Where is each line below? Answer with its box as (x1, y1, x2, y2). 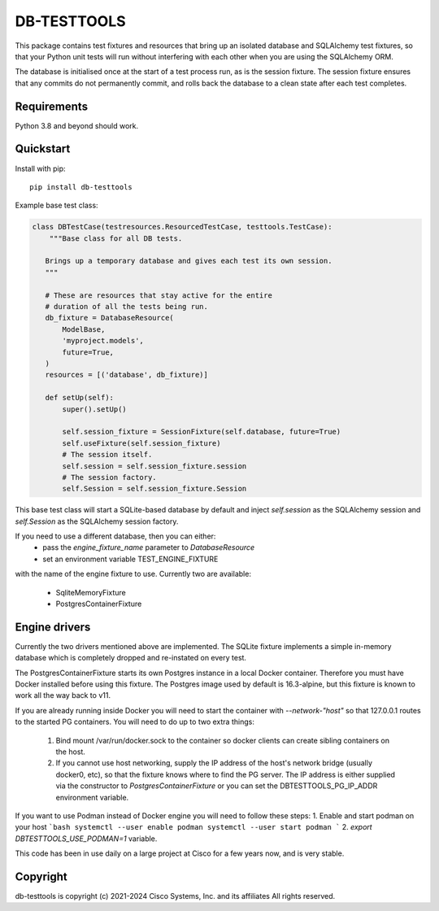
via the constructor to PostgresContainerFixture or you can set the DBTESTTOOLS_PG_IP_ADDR (55, 781, 378, 791)
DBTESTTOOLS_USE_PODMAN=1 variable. (15, 834, 158, 843)
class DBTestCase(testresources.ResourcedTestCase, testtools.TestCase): (32, 222, 333, 232)
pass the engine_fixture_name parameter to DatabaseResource (42, 543, 255, 552)
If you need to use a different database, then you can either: (15, 531, 216, 541)
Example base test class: (15, 200, 98, 211)
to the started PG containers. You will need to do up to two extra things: (15, 717, 255, 727)
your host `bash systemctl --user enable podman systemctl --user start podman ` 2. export (15, 822, 373, 832)
